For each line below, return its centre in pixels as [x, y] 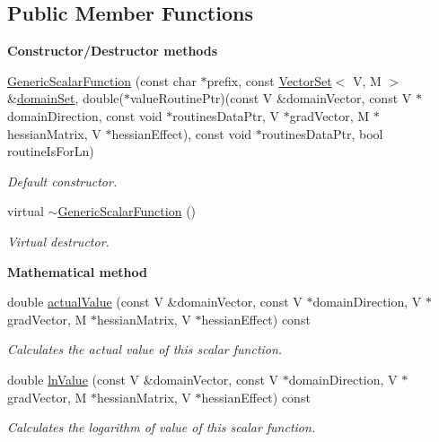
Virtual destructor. [58, 241]
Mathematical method [77, 271]
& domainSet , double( [66, 98]
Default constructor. [62, 181]
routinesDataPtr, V [226, 115]
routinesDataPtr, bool [322, 133]
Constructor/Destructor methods [113, 51]
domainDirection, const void [85, 115]
